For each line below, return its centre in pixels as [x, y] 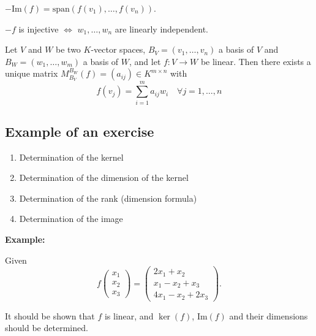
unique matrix [32, 73]
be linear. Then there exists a [256, 61]
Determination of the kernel [71, 157]
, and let [145, 61]
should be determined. [47, 328]
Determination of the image [71, 219]
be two [68, 49]
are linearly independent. [161, 29]
